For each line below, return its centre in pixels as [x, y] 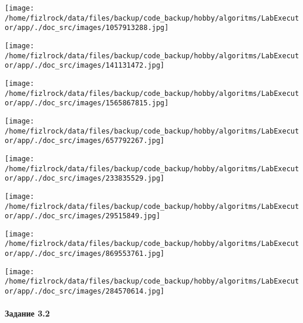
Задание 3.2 [27, 313]
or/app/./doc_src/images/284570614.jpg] [85, 292]
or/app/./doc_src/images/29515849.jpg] [83, 216]
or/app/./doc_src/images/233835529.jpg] [85, 179]
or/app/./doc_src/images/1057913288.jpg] [87, 28]
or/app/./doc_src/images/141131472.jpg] [85, 66]
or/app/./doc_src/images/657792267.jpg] [85, 141]
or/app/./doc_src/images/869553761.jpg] [85, 254]
